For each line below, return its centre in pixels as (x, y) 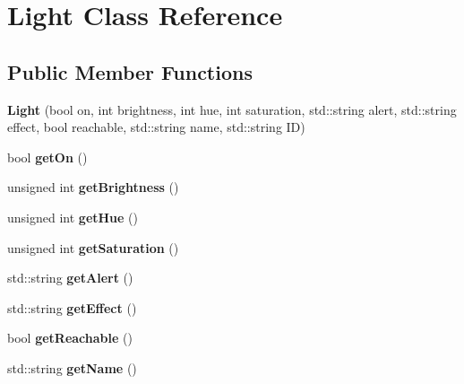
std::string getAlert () (70, 278)
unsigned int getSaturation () (93, 247)
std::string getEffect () (72, 307)
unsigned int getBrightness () (93, 187)
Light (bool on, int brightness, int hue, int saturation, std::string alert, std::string (232, 109)
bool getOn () (47, 157)
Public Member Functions (130, 71)
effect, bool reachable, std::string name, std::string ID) (156, 127)
